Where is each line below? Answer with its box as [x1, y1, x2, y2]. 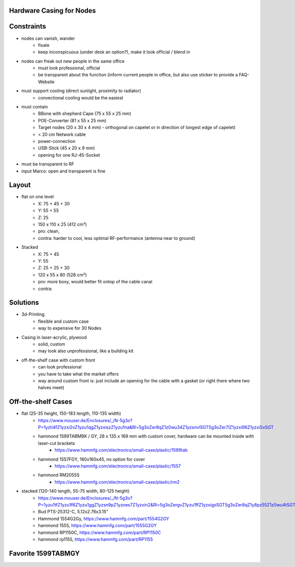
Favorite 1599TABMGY [9, 549, 80, 558]
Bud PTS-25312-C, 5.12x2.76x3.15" [38, 509, 108, 515]
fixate [38, 42, 50, 48]
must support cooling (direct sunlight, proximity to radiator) [21, 88, 141, 94]
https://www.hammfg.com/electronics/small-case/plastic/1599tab [55, 447, 188, 453]
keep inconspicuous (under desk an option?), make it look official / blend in [38, 49, 190, 55]
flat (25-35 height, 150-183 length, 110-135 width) [21, 410, 121, 416]
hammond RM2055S [38, 472, 80, 478]
